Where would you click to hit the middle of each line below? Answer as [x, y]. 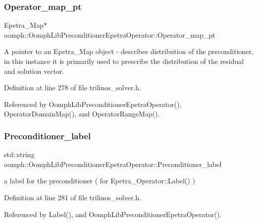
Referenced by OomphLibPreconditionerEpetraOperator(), [93, 104]
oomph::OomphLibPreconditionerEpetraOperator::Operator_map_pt [110, 34]
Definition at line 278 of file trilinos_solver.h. [73, 87]
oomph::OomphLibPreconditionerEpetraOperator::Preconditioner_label [113, 164]
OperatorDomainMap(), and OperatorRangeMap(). [82, 114]
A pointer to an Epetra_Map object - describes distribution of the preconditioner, [129, 51]
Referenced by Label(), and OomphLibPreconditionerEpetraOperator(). [113, 214]
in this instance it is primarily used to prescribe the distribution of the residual [124, 61]
